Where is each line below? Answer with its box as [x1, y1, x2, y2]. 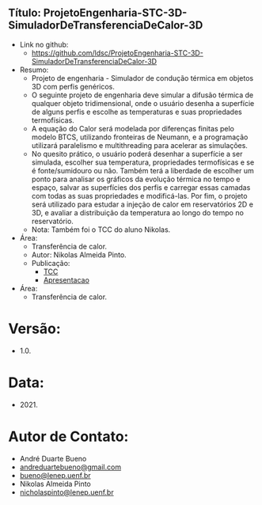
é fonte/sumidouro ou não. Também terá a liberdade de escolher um [31, 165, 255, 175]
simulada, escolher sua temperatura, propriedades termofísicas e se [31, 158, 255, 167]
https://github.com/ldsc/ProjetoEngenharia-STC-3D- [31, 47, 203, 58]
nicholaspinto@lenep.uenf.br [19, 487, 114, 497]
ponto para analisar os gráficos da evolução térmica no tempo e [31, 174, 241, 184]
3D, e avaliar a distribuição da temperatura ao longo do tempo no [31, 207, 244, 217]
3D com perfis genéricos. [31, 82, 115, 91]
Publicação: [31, 258, 70, 268]
